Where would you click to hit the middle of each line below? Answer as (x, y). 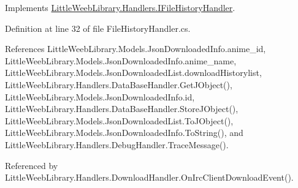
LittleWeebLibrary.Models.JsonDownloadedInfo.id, (100, 96)
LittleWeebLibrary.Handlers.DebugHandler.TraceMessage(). (117, 144)
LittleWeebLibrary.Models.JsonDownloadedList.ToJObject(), (119, 120)
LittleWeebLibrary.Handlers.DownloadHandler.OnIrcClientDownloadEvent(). (149, 177)
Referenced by (32, 165)
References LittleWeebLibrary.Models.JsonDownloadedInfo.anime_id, (136, 49)
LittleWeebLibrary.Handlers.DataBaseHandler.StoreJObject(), (122, 109)
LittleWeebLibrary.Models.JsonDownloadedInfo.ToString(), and (124, 133)
